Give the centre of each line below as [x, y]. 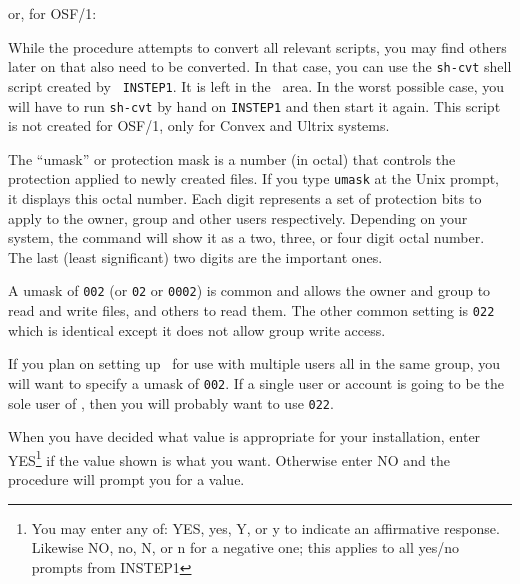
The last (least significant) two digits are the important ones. [195, 256]
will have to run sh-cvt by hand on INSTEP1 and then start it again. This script [254, 105]
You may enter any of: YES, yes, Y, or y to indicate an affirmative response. [265, 527]
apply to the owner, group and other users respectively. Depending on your [238, 217]
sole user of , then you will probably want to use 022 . [171, 402]
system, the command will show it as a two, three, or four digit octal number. [246, 237]
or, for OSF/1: [52, 13]
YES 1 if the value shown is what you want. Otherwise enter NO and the [229, 458]
